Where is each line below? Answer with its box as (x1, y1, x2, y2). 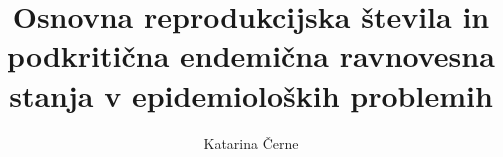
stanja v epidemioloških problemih (9, 74, 493, 115)
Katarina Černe (203, 132, 299, 153)
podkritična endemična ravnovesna (7, 35, 495, 76)
